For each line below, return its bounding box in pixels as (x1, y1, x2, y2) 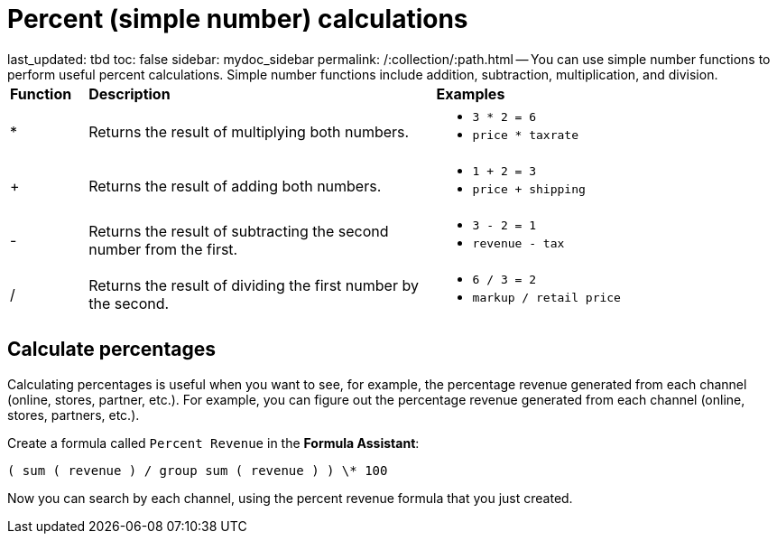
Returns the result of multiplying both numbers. (88, 122, 410, 141)
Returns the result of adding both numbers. (88, 176, 382, 195)
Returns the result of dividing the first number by (88, 275, 419, 294)
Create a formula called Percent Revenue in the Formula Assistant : (7, 434, 420, 451)
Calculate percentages (7, 338, 216, 361)
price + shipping (472, 182, 586, 196)
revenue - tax (472, 236, 565, 250)
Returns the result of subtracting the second (88, 221, 389, 240)
